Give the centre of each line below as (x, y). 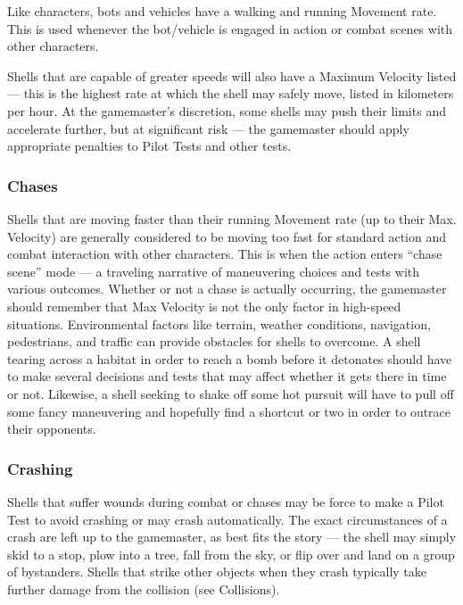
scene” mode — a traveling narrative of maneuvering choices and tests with (214, 271)
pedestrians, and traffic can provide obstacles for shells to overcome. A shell (214, 341)
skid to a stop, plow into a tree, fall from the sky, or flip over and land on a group (231, 554)
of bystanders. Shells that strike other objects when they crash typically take (217, 572)
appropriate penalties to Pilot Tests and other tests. (149, 146)
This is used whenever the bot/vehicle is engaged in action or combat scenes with (230, 28)
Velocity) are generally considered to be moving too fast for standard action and (227, 236)
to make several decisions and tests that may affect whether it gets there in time (227, 376)
